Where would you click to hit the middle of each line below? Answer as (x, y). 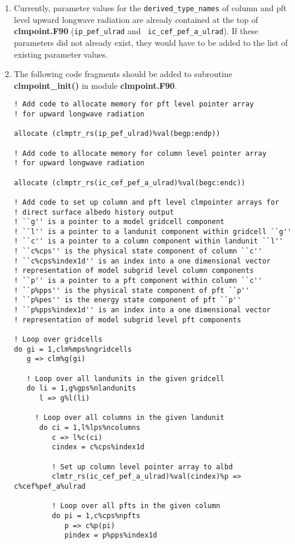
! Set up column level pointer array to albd (143, 467)
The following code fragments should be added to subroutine (123, 74)
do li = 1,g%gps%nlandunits (81, 388)
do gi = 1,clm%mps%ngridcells (73, 349)
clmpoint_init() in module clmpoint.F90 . (95, 85)
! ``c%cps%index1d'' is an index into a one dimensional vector (142, 261)
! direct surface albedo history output (94, 212)
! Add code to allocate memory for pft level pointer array (134, 104)
